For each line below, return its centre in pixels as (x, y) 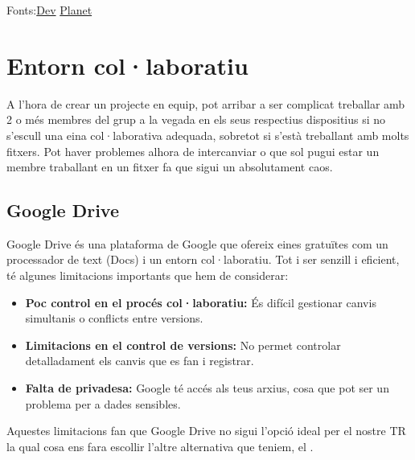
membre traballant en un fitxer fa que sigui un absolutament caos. (170, 167)
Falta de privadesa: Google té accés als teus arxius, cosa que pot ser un (207, 388)
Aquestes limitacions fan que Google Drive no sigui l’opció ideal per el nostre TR (206, 431)
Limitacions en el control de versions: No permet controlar (183, 345)
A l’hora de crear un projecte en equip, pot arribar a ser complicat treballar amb (206, 103)
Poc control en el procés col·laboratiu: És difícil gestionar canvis (201, 302)
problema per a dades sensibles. (103, 403)
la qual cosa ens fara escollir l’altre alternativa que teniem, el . (160, 446)
